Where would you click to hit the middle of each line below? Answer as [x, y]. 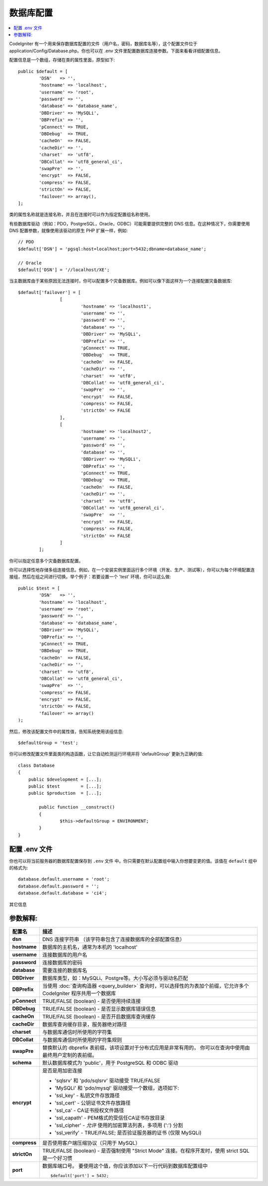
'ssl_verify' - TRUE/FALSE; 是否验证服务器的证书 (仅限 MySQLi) [128, 1132]
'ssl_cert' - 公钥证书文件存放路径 [93, 1103]
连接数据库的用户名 [65, 955]
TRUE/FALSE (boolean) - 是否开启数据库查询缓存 [99, 1017]
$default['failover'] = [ [50, 292]
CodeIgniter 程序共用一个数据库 [79, 993]
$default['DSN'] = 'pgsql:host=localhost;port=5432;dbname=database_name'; [112, 249]
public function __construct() [77, 807]
